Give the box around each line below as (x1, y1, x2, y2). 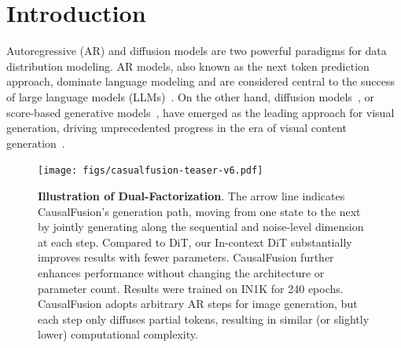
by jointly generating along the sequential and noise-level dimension (38, 218, 364, 235)
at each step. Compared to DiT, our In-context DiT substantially (38, 233, 352, 250)
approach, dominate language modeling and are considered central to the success (6, 73, 395, 90)
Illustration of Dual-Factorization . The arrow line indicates (38, 187, 345, 203)
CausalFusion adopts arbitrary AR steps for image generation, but (38, 295, 358, 312)
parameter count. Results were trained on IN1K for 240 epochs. (38, 280, 344, 296)
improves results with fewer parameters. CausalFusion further (38, 249, 334, 266)
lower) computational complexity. (38, 326, 198, 343)
